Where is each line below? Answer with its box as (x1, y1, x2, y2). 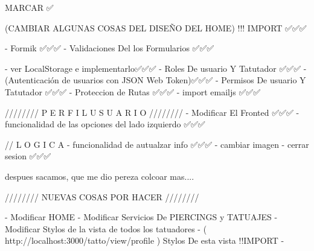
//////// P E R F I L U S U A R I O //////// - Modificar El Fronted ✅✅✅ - (5, 106, 300, 118)
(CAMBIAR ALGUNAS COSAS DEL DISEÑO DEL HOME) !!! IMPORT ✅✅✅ (5, 21, 307, 34)
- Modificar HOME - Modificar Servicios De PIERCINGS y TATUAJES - (5, 211, 278, 223)
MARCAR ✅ (5, 1, 54, 13)
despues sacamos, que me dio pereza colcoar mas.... (5, 170, 194, 182)
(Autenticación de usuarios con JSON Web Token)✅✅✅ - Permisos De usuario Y (5, 74, 306, 86)
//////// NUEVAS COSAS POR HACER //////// (5, 190, 199, 203)
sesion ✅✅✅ (5, 150, 51, 162)
